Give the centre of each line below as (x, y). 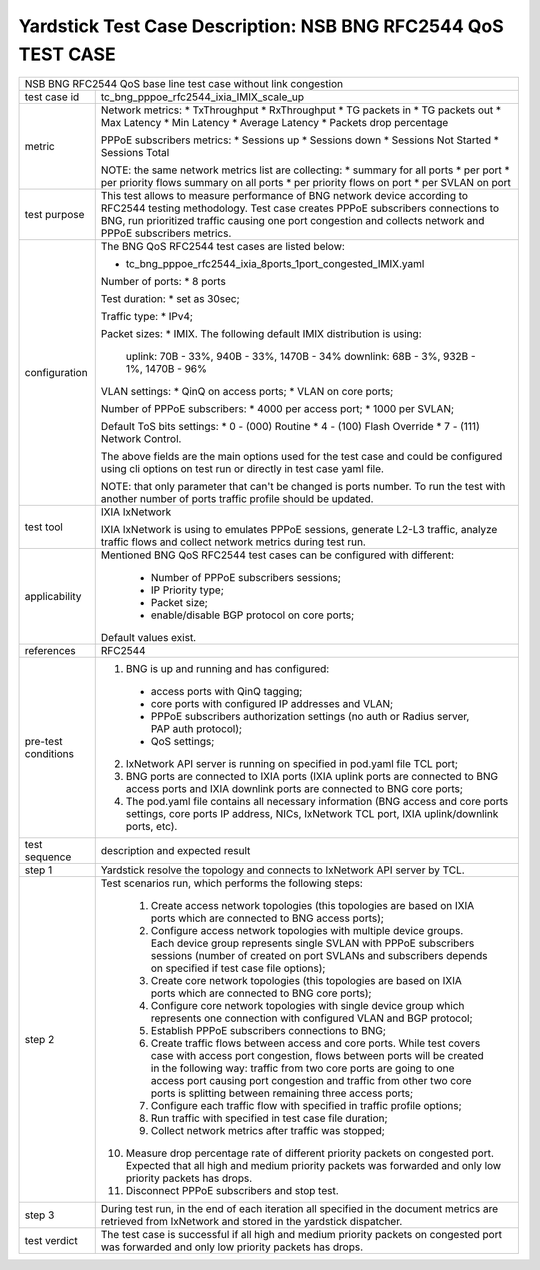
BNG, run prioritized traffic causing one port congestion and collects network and (292, 221)
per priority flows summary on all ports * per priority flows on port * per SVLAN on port (306, 183)
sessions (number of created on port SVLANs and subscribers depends (319, 956)
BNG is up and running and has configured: (227, 669)
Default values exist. (148, 638)
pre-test (44, 742)
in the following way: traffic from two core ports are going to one (302, 1068)
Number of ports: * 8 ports (163, 282)
